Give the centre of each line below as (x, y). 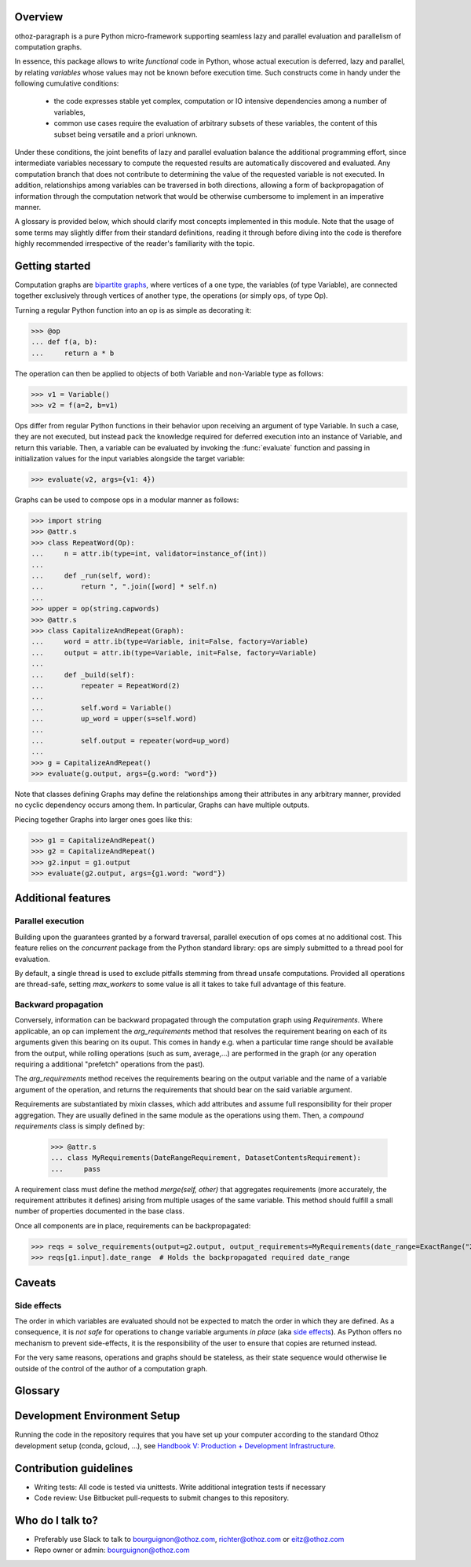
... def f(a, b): (64, 342)
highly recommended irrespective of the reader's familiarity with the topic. (135, 244)
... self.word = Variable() (102, 708)
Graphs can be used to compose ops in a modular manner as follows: (127, 500)
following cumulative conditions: (67, 83)
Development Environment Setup (97, 1416)
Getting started (53, 266)
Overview (39, 17)
